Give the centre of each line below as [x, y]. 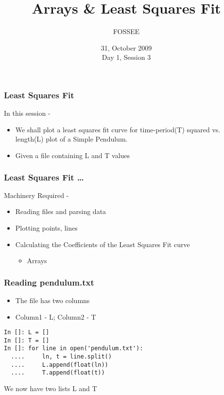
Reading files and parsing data [61, 211]
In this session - [27, 113]
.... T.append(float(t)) [58, 373]
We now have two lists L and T [51, 388]
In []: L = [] [27, 332]
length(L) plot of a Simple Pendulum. [71, 139]
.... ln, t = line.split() [61, 357]
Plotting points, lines [46, 227]
